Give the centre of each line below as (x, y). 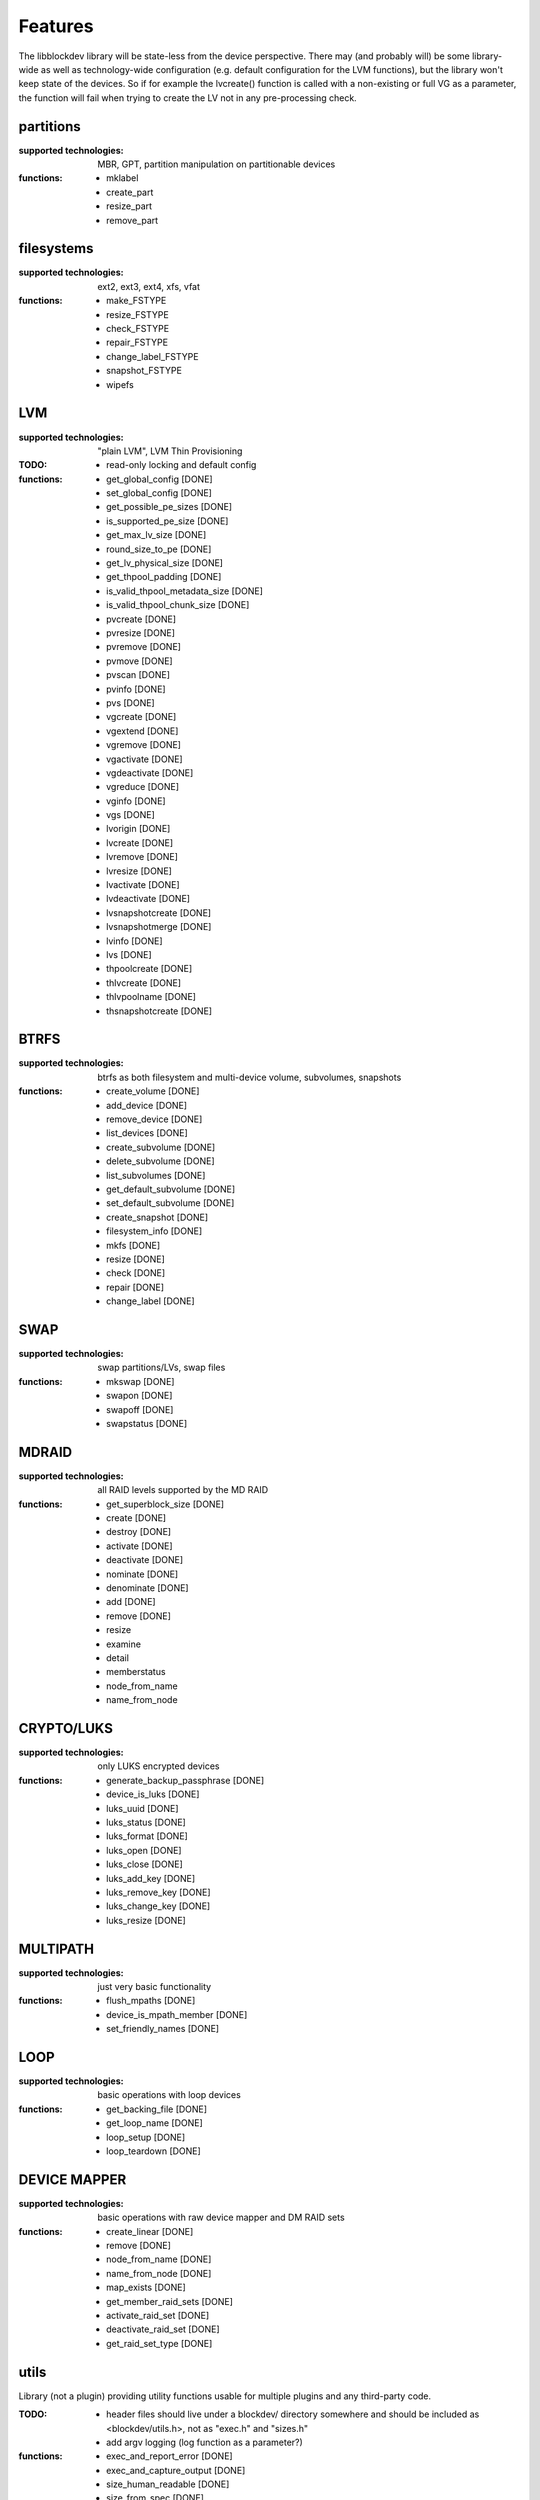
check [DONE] (136, 1273)
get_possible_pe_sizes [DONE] (169, 507)
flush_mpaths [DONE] (151, 2001)
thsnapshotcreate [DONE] (159, 1011)
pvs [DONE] (130, 702)
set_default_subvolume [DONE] (170, 1203)
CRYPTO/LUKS (66, 1728)
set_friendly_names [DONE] (163, 2029)
